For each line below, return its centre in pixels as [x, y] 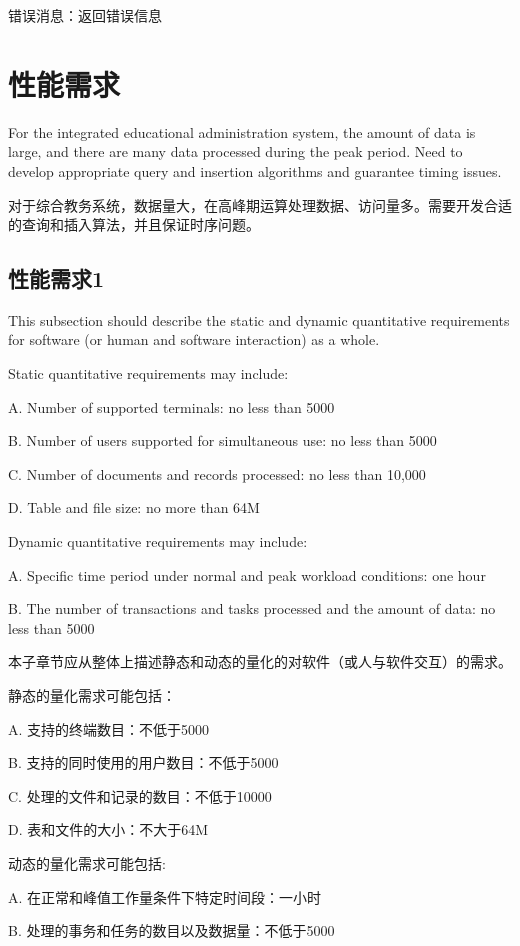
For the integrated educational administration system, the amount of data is [242, 131]
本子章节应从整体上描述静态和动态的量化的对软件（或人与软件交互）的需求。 [260, 661]
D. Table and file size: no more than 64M [134, 507]
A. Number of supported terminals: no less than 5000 [171, 406]
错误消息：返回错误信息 [85, 15]
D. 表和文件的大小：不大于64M [108, 829]
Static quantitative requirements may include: [148, 373]
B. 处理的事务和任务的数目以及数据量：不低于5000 [171, 930]
